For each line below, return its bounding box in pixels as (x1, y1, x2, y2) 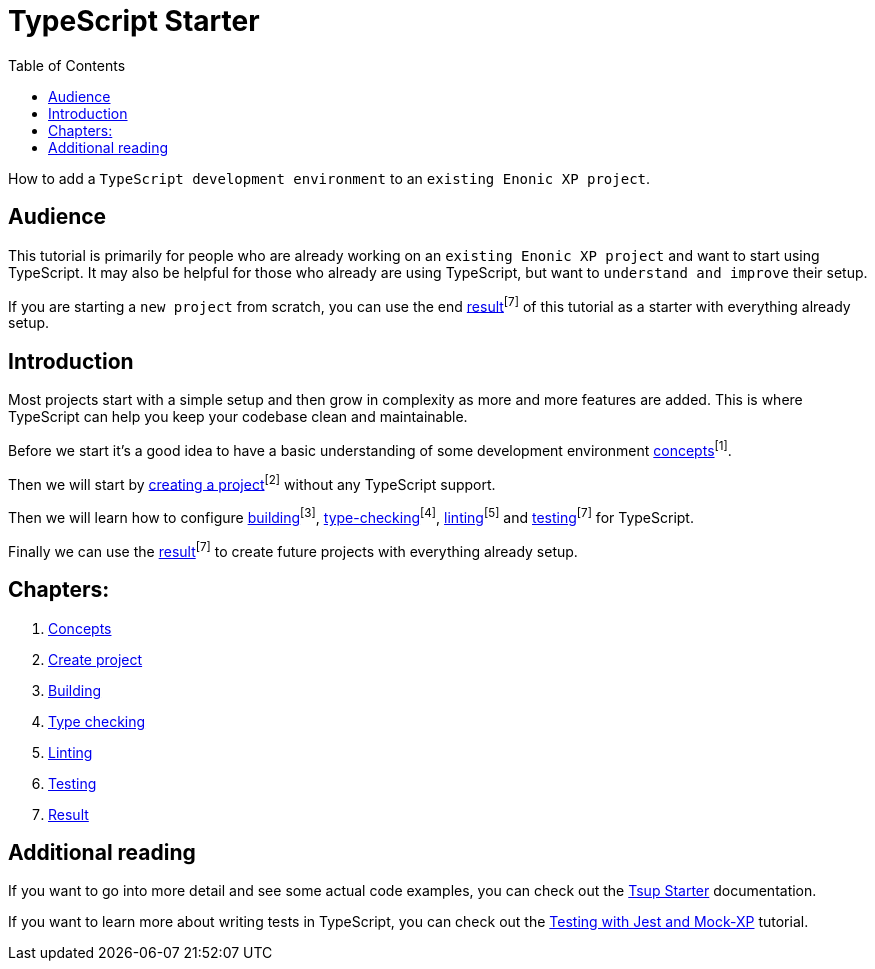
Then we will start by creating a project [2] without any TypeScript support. (8, 472, 496, 493)
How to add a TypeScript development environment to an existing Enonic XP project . (8, 169, 651, 187)
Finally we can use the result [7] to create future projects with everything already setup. (8, 540, 578, 560)
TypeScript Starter (8, 4, 260, 38)
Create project (48, 650, 143, 668)
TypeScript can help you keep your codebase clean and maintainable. (8, 408, 468, 426)
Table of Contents (8, 56, 126, 74)
